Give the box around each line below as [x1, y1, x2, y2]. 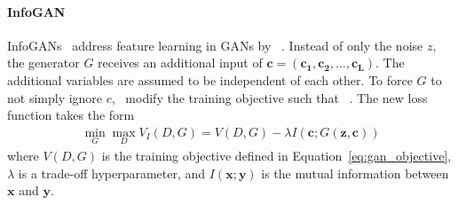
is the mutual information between [261, 163, 449, 182]
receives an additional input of [98, 53, 263, 72]
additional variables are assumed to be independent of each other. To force [7, 70, 413, 89]
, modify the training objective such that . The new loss [111, 88, 428, 106]
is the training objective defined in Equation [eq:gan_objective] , [101, 146, 452, 165]
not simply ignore [7, 88, 103, 106]
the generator [7, 53, 80, 72]
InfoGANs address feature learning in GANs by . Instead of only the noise [7, 35, 423, 54]
